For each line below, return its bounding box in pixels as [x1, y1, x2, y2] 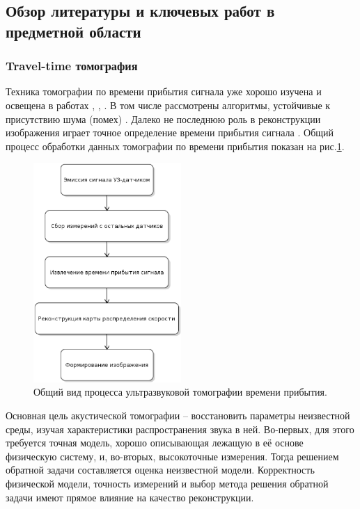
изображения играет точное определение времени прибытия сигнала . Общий [6, 125, 334, 140]
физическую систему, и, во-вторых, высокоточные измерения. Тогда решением [6, 449, 339, 463]
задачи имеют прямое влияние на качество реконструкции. [6, 490, 254, 504]
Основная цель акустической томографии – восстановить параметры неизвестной [6, 408, 350, 423]
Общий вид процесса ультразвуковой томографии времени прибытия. [33, 385, 327, 399]
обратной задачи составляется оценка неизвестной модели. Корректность [6, 462, 315, 477]
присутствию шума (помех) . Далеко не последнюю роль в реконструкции [6, 111, 321, 126]
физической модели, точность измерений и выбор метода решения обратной [6, 476, 329, 491]
